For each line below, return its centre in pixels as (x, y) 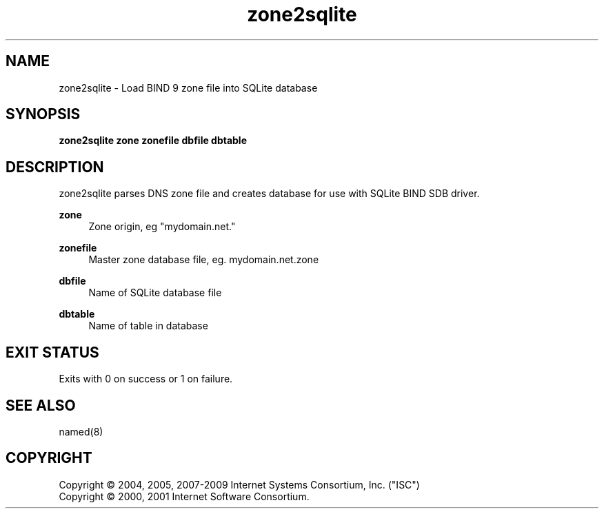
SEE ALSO (41, 405)
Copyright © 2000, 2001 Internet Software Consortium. (184, 496)
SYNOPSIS (43, 114)
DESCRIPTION (55, 167)
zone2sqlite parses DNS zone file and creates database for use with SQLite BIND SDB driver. (269, 194)
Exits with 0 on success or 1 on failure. (146, 379)
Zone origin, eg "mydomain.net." (162, 227)
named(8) (81, 431)
